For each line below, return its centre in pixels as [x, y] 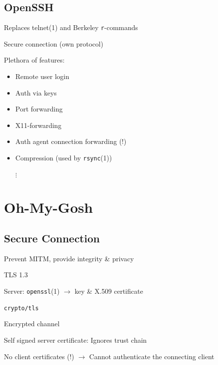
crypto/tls [21, 308]
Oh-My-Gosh [49, 207]
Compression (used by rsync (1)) [64, 158]
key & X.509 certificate [109, 291]
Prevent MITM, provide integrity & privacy [69, 258]
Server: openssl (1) [32, 291]
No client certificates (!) [39, 356]
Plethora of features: [34, 60]
